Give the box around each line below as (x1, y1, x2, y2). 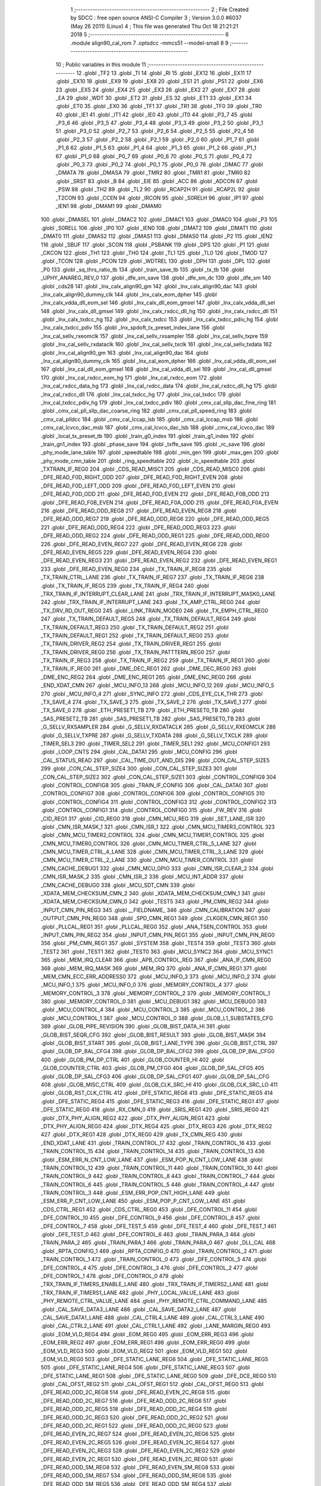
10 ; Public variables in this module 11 (55, 61, 146, 68)
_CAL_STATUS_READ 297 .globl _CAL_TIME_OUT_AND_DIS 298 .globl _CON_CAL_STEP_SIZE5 (40, 757, 270, 764)
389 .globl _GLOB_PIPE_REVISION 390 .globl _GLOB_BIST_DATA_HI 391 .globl (40, 1023, 230, 1030)
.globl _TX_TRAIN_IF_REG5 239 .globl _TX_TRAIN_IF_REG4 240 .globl (40, 582, 209, 589)
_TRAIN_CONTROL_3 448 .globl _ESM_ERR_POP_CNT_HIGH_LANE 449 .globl (40, 1189, 230, 1197)
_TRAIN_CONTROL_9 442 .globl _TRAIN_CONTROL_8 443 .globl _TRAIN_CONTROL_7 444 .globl (40, 1173, 275, 1180)
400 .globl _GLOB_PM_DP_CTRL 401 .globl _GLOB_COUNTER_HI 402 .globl (40, 1056, 224, 1063)
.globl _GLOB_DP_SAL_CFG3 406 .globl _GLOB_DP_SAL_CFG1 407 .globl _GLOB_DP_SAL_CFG (40, 1073, 270, 1080)
